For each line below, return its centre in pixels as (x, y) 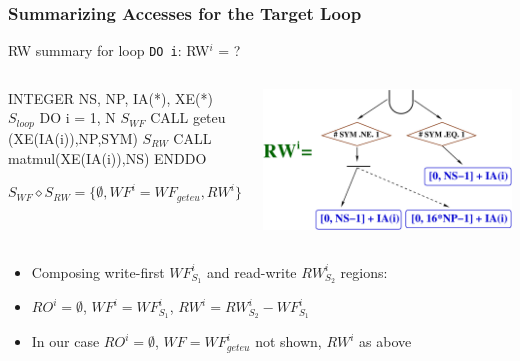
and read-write (252, 271)
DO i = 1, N (77, 117)
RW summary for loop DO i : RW (109, 50)
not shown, (288, 341)
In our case (65, 341)
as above (385, 341)
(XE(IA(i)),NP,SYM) (73, 137)
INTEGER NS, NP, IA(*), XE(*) (110, 97)
